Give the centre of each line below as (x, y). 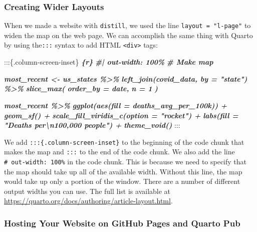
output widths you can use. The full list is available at (87, 191)
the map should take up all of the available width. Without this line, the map (123, 171)
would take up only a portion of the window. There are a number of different (122, 181)
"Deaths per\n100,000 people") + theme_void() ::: (92, 125)
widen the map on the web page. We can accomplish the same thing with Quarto (128, 35)
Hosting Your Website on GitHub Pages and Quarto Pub (122, 223)
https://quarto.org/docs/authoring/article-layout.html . (88, 201)
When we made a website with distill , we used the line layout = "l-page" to (127, 25)
